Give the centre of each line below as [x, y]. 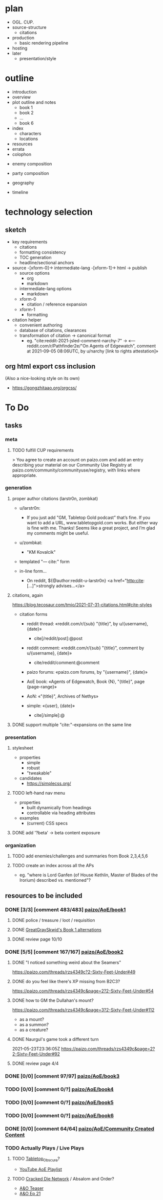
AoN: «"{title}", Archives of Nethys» [62, 696]
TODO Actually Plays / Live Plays [45, 1148]
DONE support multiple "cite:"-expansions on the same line [72, 725]
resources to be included [44, 896]
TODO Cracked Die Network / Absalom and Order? [63, 1179]
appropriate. [25, 475]
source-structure [29, 27]
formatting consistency [43, 252]
